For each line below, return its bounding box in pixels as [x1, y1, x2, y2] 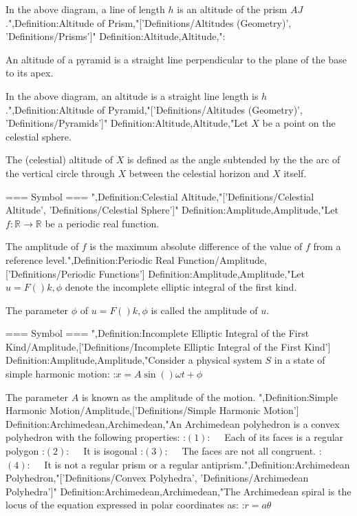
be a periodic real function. [45, 216, 160, 230]
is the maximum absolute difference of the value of [89, 239, 303, 254]
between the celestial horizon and [129, 165, 270, 180]
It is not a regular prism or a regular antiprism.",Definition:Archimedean [44, 457, 350, 471]
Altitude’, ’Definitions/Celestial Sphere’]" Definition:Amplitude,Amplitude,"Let [6, 203, 338, 217]
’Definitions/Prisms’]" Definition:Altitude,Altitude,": [6, 29, 226, 43]
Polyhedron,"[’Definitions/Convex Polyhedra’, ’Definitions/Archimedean [6, 471, 309, 485]
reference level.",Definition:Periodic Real [6, 252, 175, 267]
